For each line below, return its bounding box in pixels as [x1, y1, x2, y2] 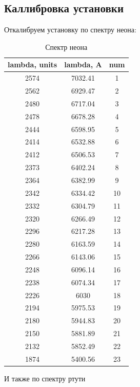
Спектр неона [45, 41, 88, 52]
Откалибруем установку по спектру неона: [4, 24, 136, 35]
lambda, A [64, 59, 102, 70]
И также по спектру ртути [4, 373, 86, 383]
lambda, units [8, 59, 57, 70]
